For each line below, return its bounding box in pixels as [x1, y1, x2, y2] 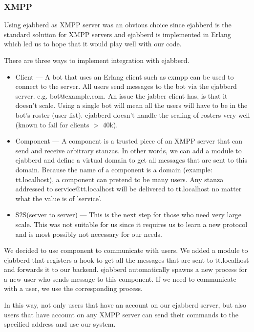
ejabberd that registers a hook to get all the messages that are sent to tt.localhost [4, 254, 249, 265]
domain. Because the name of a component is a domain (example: [15, 164, 212, 174]
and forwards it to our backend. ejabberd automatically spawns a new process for [4, 264, 248, 274]
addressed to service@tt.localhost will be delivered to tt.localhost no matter [15, 184, 242, 194]
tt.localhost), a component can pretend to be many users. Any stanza [15, 174, 224, 184]
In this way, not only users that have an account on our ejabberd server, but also [4, 300, 247, 310]
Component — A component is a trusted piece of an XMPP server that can [15, 136, 243, 146]
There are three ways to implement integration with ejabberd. [4, 55, 190, 65]
